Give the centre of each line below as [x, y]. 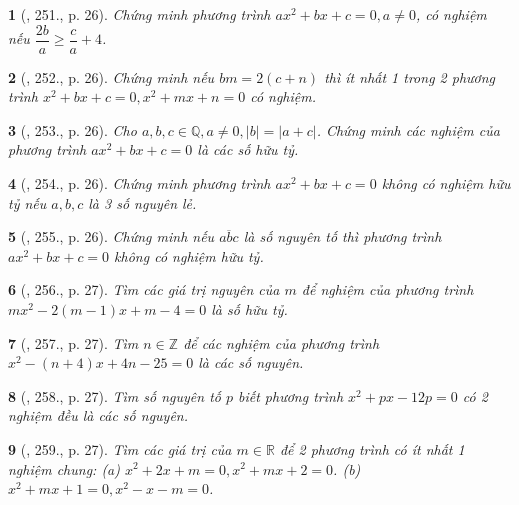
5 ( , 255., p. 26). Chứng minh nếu [111, 236]
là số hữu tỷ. [249, 309]
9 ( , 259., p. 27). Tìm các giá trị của [120, 448]
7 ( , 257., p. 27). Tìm [73, 342]
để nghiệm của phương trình [387, 289]
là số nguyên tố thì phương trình [342, 236]
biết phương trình [291, 395]
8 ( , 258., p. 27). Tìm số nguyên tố [114, 395]
